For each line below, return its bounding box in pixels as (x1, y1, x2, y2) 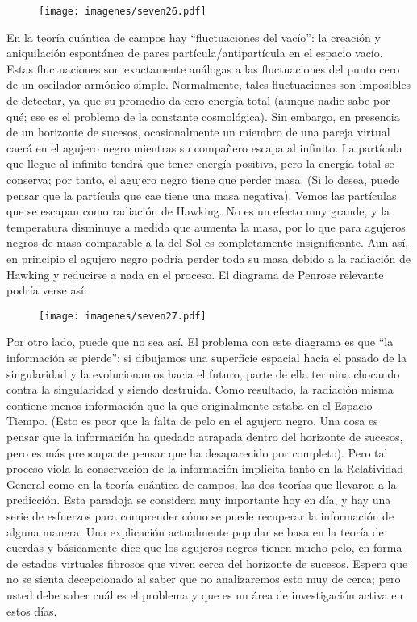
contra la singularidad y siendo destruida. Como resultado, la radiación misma (6, 381, 394, 398)
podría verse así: (6, 282, 87, 298)
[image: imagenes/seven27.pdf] (39, 310, 206, 322)
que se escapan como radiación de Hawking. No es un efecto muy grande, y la (6, 202, 390, 219)
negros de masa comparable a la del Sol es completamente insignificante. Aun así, (6, 234, 409, 251)
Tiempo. (6, 412, 48, 429)
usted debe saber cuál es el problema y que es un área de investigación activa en (6, 586, 403, 603)
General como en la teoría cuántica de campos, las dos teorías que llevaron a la (6, 475, 397, 492)
